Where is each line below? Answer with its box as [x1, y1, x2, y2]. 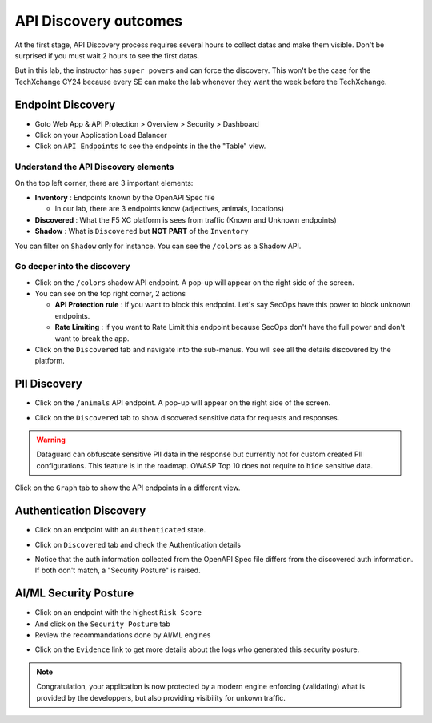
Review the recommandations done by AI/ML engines [34, 630, 211, 640]
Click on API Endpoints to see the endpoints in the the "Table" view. [34, 141, 266, 151]
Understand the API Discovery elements [14, 161, 174, 172]
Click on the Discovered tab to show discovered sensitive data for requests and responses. [34, 412, 340, 422]
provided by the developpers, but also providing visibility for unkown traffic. [36, 693, 286, 702]
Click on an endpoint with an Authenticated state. [34, 525, 206, 535]
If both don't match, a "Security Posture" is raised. [34, 565, 201, 576]
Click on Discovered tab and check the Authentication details [34, 540, 242, 549]
